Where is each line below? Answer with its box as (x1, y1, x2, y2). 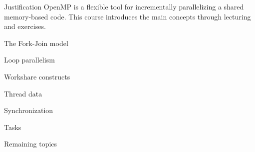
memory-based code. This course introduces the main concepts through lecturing (4, 11, 251, 21)
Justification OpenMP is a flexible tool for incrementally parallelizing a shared (4, 1, 244, 11)
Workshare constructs (4, 71, 70, 81)
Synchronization (4, 105, 53, 115)
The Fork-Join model (4, 37, 68, 48)
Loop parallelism (4, 54, 55, 65)
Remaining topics (4, 138, 57, 149)
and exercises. (4, 21, 46, 31)
